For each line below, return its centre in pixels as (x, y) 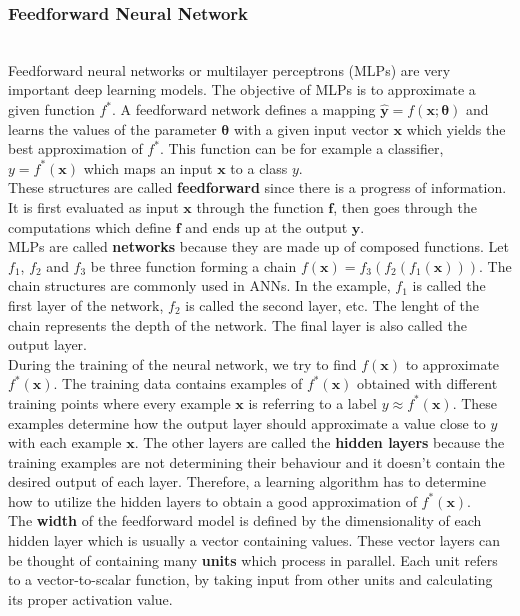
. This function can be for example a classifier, (301, 148)
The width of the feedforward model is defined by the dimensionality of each (245, 520)
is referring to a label (313, 402)
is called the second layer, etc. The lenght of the (332, 304)
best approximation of (75, 148)
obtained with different (427, 383)
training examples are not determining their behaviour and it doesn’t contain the (256, 461)
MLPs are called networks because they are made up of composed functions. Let (258, 246)
